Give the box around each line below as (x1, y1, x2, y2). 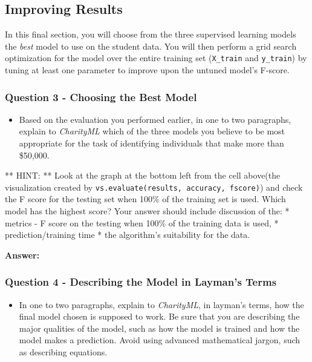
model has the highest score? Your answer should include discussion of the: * (5, 205, 290, 217)
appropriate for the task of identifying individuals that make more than (19, 137, 284, 150)
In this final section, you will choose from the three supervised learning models (5, 28, 296, 41)
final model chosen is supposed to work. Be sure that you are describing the (19, 310, 300, 323)
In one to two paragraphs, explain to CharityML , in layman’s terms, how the (19, 298, 304, 311)
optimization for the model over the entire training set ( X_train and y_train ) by (5, 51, 307, 64)
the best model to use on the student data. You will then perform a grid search (5, 39, 297, 52)
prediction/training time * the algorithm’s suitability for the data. (5, 228, 250, 241)
